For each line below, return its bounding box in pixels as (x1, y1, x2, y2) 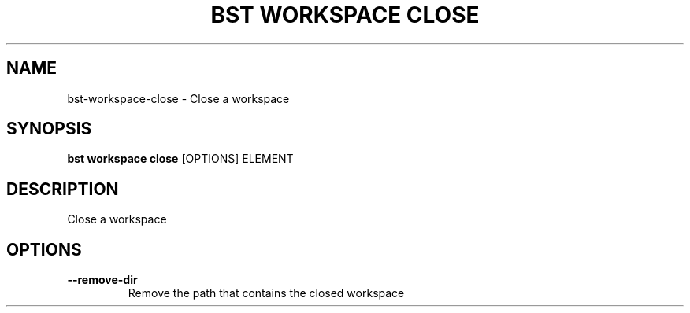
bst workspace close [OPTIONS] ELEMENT (67, 152, 294, 166)
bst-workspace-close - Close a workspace (67, 91, 290, 105)
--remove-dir (67, 273, 138, 287)
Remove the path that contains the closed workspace (128, 286, 405, 300)
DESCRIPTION (6, 179, 119, 199)
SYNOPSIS (6, 119, 92, 139)
